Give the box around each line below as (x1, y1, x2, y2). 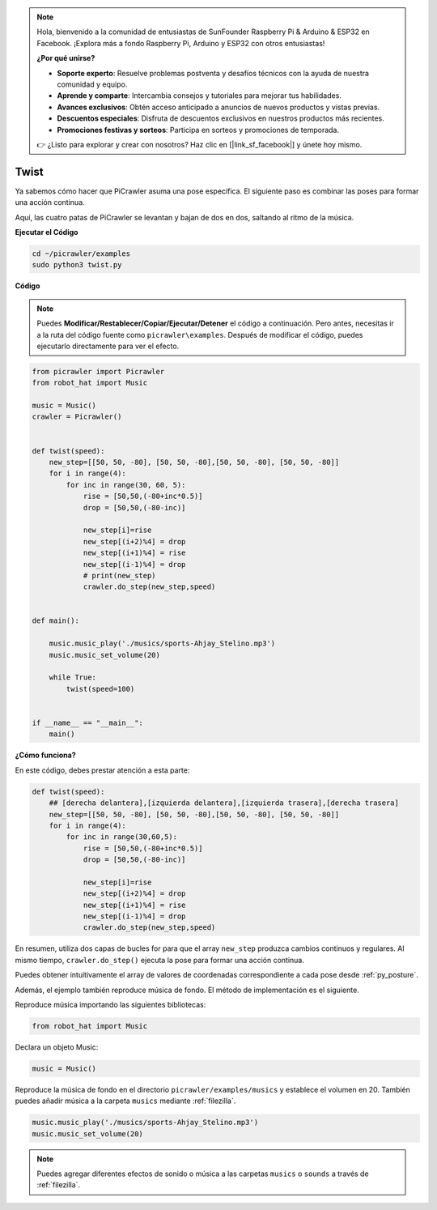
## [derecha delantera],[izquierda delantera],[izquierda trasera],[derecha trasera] (49, 799, 400, 807)
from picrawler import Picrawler (32, 367, 165, 376)
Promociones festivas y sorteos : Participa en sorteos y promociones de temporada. (57, 125, 340, 134)
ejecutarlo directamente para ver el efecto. (36, 341, 180, 351)
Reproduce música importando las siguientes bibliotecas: (15, 999, 206, 1009)
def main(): (32, 616, 80, 625)
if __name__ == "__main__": (32, 718, 143, 727)
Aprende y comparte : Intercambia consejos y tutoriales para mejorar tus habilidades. (57, 91, 342, 100)
